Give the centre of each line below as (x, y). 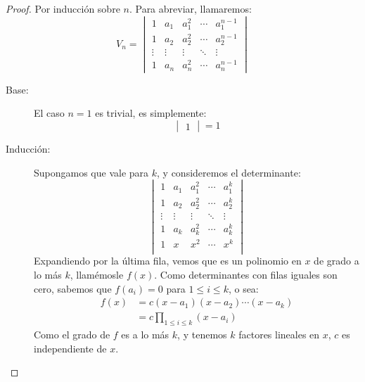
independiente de (70, 348)
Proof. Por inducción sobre (63, 8)
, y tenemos (202, 335)
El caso (49, 113)
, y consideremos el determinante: (229, 172)
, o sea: (243, 288)
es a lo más (145, 335)
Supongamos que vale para (91, 172)
